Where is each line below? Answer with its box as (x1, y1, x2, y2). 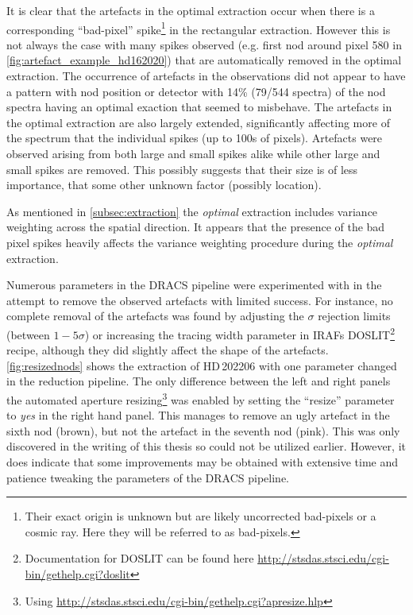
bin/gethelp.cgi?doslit (25, 565, 130, 582)
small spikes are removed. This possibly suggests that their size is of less (6, 161, 358, 177)
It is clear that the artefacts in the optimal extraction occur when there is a (6, 2, 375, 18)
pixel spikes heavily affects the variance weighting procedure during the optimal (6, 234, 393, 250)
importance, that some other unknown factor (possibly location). (6, 176, 322, 193)
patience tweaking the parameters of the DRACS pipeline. (6, 469, 289, 485)
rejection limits (318, 307, 391, 324)
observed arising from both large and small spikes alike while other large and (6, 145, 380, 161)
